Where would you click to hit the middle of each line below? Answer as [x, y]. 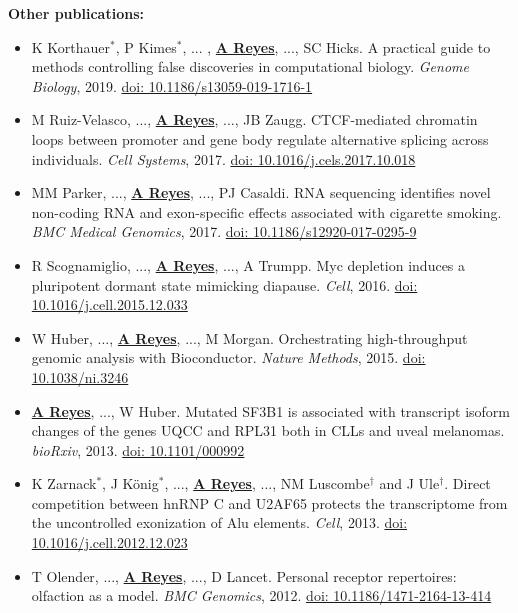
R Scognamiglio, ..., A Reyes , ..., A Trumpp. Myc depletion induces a [248, 264]
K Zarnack [64, 483]
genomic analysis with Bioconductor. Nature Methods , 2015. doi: [228, 357]
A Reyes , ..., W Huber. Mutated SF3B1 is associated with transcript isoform [270, 410]
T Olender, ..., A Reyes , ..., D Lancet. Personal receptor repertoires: [244, 575]
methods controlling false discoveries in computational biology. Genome [250, 66]
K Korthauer [71, 46]
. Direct [467, 483]
